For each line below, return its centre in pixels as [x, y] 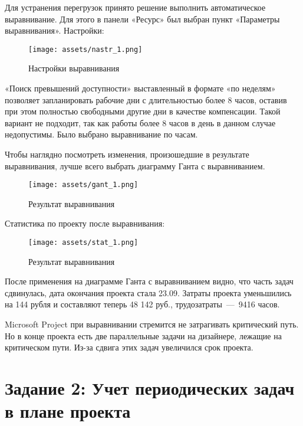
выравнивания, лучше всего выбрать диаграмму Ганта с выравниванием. [135, 166]
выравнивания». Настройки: [55, 30]
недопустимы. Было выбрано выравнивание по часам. [101, 134]
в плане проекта [68, 411]
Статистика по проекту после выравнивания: [85, 223]
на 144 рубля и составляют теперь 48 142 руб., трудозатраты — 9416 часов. [142, 304]
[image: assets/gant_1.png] [83, 185]
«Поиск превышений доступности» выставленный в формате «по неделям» [140, 88]
